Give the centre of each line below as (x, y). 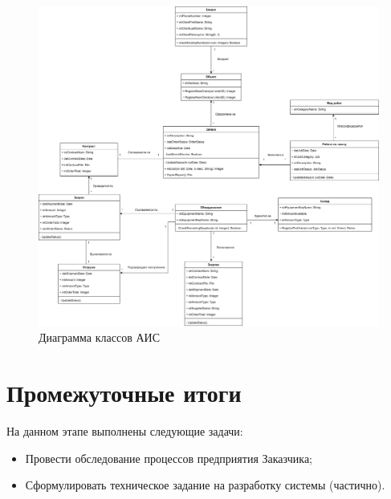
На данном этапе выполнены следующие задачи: (125, 431)
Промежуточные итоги (124, 393)
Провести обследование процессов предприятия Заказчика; (169, 458)
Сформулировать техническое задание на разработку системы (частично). (205, 485)
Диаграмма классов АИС (99, 337)
